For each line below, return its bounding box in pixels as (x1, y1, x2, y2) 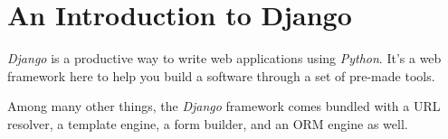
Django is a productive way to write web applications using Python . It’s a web (7, 49, 442, 68)
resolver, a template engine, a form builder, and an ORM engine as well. (7, 114, 408, 133)
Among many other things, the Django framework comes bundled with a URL (7, 97, 441, 116)
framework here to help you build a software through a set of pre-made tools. (7, 66, 435, 85)
